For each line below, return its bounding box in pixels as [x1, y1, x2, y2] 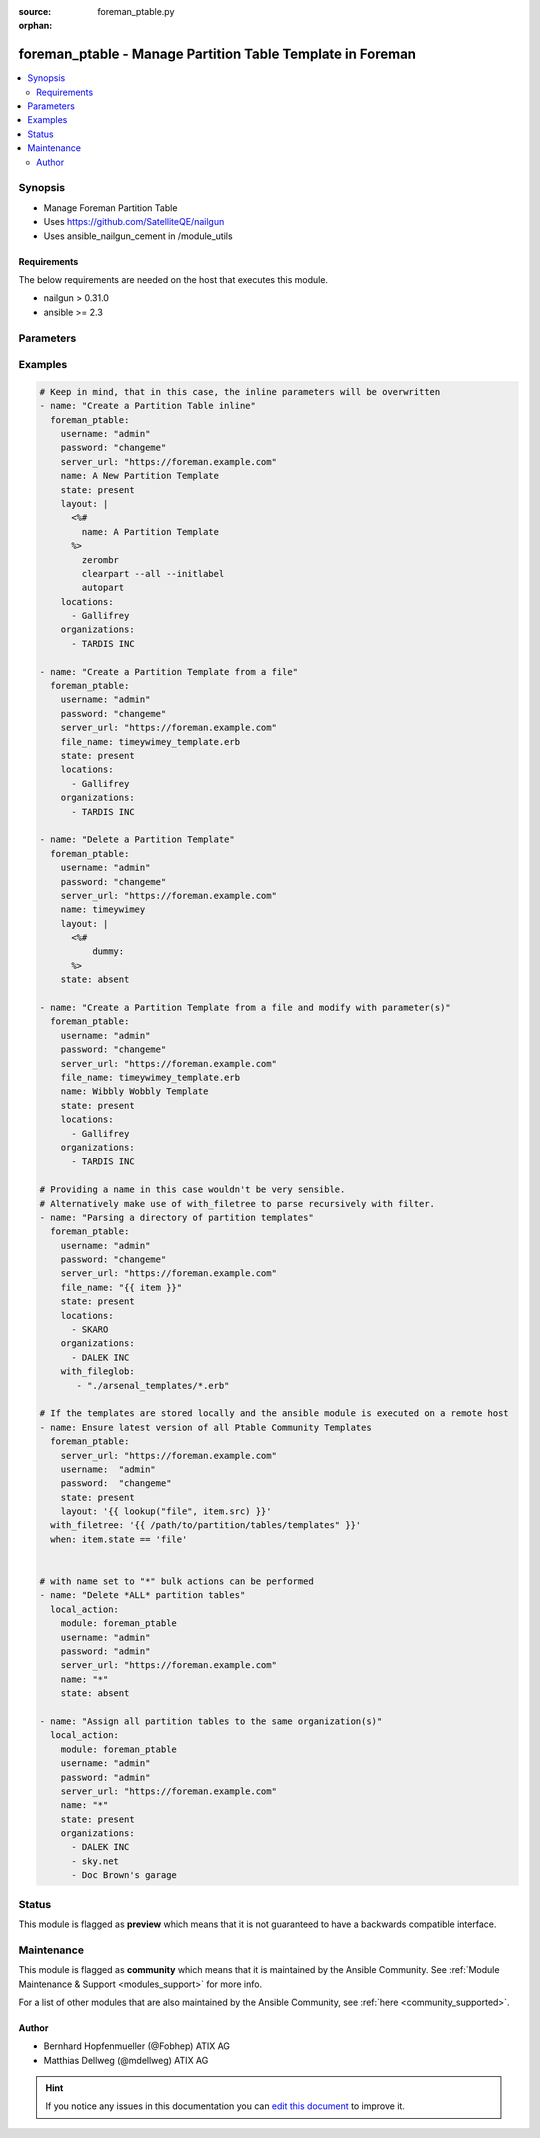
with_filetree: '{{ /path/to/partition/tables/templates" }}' [50, 1520, 362, 1531]
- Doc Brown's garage [71, 1870, 177, 1881]
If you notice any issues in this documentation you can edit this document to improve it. [45, 2100, 405, 2112]
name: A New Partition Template [60, 470, 220, 482]
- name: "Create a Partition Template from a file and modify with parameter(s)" [39, 1002, 452, 1014]
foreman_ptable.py [97, 6, 175, 17]
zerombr [81, 554, 120, 565]
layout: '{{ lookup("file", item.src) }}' [60, 1506, 272, 1517]
